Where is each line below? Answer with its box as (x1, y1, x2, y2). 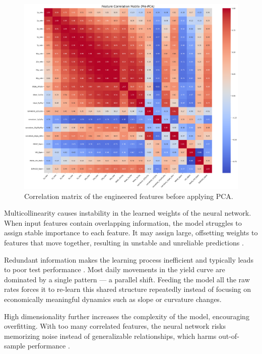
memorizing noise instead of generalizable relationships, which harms (4, 330, 217, 341)
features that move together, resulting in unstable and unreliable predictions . (4, 237, 244, 247)
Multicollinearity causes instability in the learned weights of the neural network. (4, 208, 251, 218)
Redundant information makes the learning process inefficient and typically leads (4, 254, 253, 265)
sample (4, 340, 26, 351)
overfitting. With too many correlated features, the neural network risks (4, 321, 226, 331)
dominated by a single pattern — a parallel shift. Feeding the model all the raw (4, 274, 250, 284)
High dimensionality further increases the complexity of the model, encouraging (4, 311, 249, 321)
